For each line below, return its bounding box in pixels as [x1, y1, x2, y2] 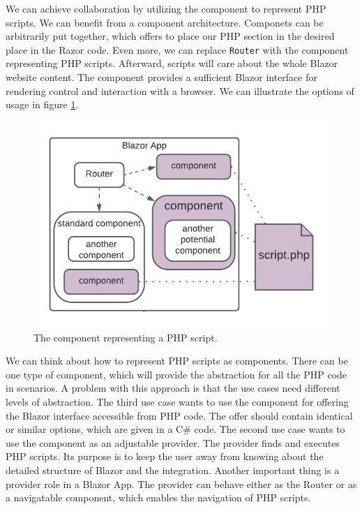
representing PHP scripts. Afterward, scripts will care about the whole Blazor [6, 56, 338, 71]
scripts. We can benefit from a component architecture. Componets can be [6, 15, 324, 29]
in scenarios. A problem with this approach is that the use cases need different [6, 381, 340, 395]
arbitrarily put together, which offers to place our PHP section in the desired [6, 29, 335, 43]
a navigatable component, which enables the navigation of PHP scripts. [6, 490, 311, 505]
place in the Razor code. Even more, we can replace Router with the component [6, 42, 349, 57]
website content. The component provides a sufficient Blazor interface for [6, 70, 317, 84]
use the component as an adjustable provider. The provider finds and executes [6, 435, 340, 450]
